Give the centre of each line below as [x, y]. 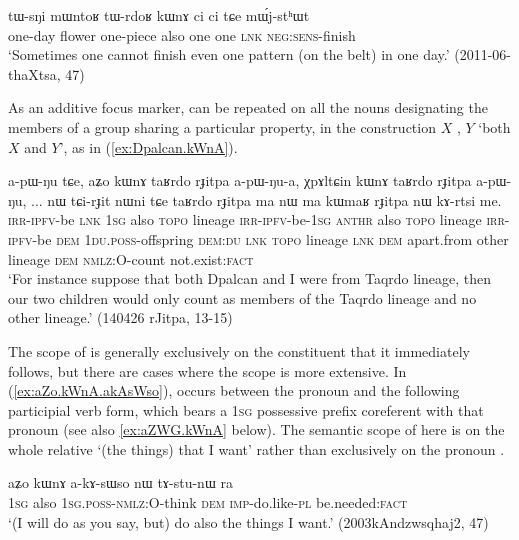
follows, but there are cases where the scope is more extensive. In [207, 370]
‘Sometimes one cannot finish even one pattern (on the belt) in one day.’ [229, 54]
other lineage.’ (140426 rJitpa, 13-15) [120, 317]
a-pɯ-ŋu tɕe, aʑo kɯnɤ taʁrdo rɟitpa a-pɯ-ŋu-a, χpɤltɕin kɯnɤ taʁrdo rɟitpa [240, 180]
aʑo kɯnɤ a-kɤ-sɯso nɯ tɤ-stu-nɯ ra [120, 482]
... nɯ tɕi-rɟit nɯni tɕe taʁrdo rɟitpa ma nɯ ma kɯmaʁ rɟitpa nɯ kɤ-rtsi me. [266, 199]
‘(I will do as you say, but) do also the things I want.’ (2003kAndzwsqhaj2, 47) [248, 521]
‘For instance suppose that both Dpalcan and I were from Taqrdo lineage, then [250, 278]
